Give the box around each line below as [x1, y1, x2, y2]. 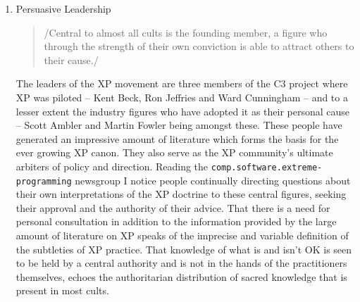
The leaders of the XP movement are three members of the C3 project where [15, 76, 348, 91]
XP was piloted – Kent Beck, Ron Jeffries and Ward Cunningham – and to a [15, 89, 348, 104]
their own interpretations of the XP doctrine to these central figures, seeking [15, 187, 347, 201]
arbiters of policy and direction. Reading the [15, 158, 209, 173]
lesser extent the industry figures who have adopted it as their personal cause [15, 103, 350, 118]
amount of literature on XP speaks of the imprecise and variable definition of [15, 228, 349, 243]
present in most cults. [15, 283, 109, 298]
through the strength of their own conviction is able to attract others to [44, 39, 354, 54]
